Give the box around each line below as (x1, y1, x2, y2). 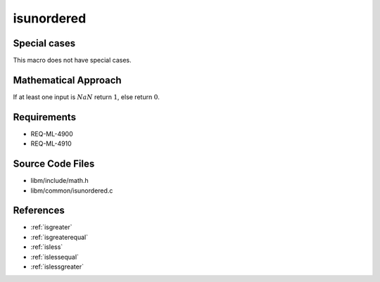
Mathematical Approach (13, 74, 122, 86)
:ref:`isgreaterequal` (30, 233, 88, 241)
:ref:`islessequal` (30, 252, 79, 261)
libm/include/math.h (30, 177, 89, 185)
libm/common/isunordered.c (30, 186, 113, 195)
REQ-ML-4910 (30, 139, 72, 148)
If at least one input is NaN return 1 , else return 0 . (13, 92, 160, 101)
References (13, 205, 65, 217)
